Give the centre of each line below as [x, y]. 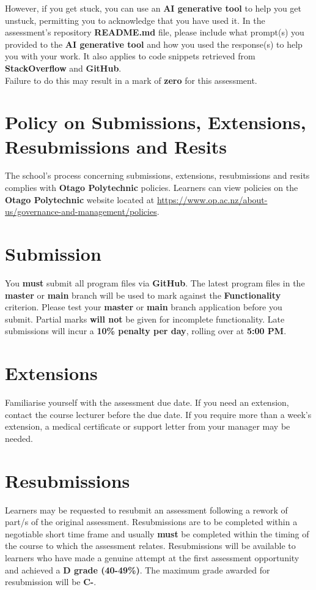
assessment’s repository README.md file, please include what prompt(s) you [155, 32]
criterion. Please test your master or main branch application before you [144, 307]
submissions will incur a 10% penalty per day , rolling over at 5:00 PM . [146, 331]
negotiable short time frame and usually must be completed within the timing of [157, 533]
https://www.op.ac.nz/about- [212, 199]
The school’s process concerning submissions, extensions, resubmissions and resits [157, 175]
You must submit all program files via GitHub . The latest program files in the [155, 282]
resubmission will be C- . [51, 582]
